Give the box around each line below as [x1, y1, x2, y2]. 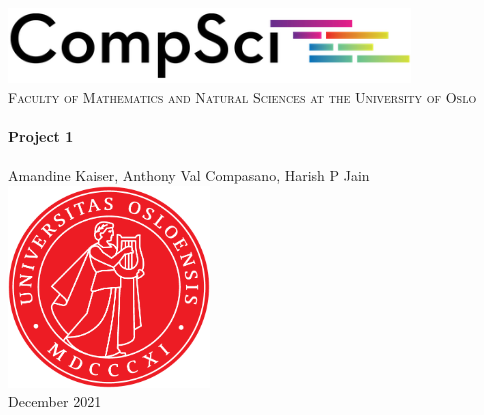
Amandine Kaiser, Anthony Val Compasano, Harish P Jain [8, 165, 370, 186]
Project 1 [8, 126, 74, 147]
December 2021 [8, 391, 102, 412]
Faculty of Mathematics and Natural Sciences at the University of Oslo [8, 87, 477, 108]
